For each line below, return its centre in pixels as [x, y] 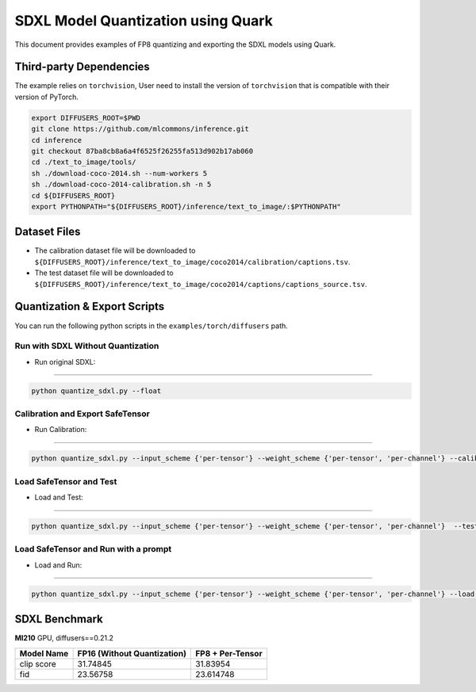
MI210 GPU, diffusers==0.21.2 [64, 638]
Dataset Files [48, 232]
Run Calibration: [61, 430]
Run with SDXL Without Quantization [87, 346]
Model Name [44, 653]
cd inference [57, 140]
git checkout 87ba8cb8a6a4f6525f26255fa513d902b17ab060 [142, 151]
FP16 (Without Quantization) [132, 653]
